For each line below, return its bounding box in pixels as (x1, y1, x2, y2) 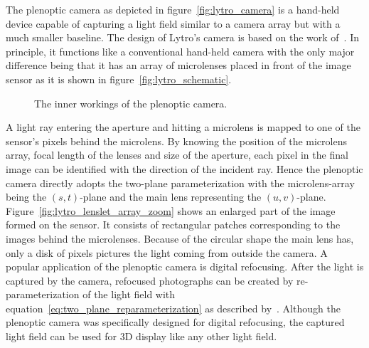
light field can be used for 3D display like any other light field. (6, 329, 277, 344)
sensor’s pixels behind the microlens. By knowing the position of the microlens (6, 133, 347, 148)
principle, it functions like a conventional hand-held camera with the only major (6, 43, 355, 58)
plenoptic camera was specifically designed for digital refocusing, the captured (6, 315, 345, 329)
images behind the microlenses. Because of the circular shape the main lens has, (6, 231, 354, 246)
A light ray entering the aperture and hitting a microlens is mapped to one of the (6, 120, 360, 135)
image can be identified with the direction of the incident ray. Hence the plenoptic (6, 161, 363, 176)
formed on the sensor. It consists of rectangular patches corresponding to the (6, 217, 341, 232)
